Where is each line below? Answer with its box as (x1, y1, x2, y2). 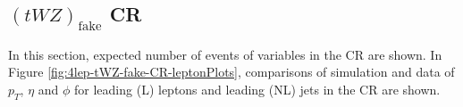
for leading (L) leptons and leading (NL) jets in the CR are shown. (74, 79, 441, 98)
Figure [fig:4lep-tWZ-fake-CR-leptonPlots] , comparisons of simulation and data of (8, 62, 455, 81)
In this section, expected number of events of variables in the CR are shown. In (8, 45, 442, 63)
